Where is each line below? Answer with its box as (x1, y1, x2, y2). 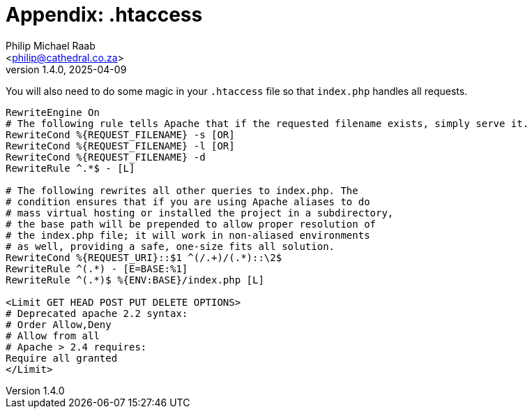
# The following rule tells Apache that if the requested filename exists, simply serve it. (6, 117, 529, 129)
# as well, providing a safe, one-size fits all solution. (6, 240, 335, 252)
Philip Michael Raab (6, 39, 96, 52)
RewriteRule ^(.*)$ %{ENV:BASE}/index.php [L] (6, 274, 264, 286)
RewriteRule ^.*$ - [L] (6, 162, 135, 174)
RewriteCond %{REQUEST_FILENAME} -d (6, 151, 206, 163)
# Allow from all (6, 330, 100, 341)
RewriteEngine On (6, 106, 100, 118)
